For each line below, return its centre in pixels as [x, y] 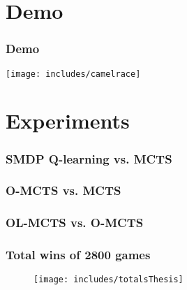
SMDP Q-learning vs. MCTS [89, 158]
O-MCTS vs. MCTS [63, 190]
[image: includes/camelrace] [73, 74]
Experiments [68, 121]
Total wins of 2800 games [78, 255]
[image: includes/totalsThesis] [109, 280]
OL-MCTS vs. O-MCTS [75, 223]
